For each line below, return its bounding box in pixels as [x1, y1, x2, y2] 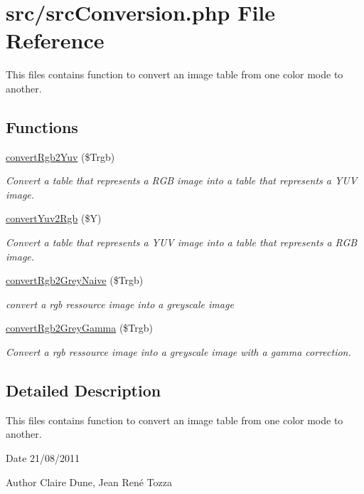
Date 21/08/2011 [6, 451, 80, 466]
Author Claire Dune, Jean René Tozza [6, 474, 172, 489]
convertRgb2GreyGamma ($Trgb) [6, 320, 154, 335]
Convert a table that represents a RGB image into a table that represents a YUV [6, 173, 358, 188]
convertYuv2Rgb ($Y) [6, 211, 102, 226]
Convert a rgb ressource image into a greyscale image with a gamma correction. [6, 345, 351, 359]
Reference [6, 26, 105, 55]
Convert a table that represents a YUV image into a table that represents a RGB [6, 235, 358, 250]
